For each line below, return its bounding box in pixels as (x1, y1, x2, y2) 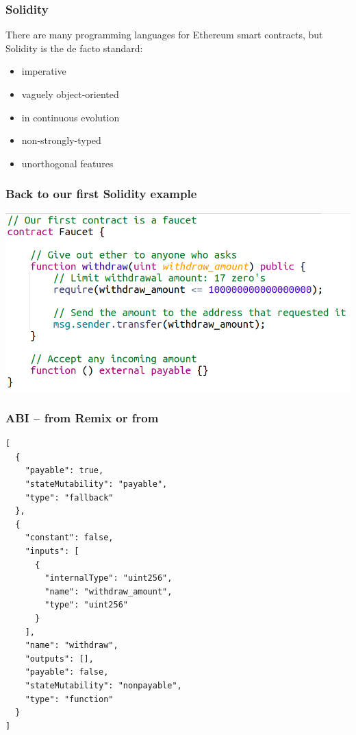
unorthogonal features (21, 156, 114, 170)
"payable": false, (25, 667, 109, 677)
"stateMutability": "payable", (25, 479, 168, 490)
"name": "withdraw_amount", (44, 586, 173, 597)
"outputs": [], (25, 653, 94, 664)
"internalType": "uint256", (44, 573, 173, 583)
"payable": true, (25, 466, 104, 476)
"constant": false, (25, 533, 114, 543)
